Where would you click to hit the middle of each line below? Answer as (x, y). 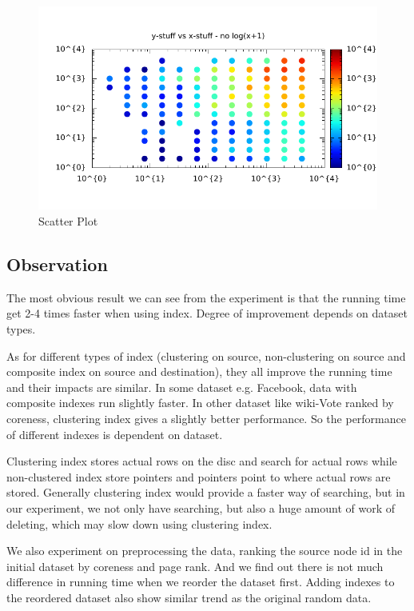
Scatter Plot (68, 220)
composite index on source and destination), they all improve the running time (199, 371)
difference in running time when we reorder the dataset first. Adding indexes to (201, 582)
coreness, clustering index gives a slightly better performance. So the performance (206, 418)
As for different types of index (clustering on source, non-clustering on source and (206, 355)
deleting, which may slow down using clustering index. (139, 523)
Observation (57, 264)
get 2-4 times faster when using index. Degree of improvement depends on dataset (207, 313)
